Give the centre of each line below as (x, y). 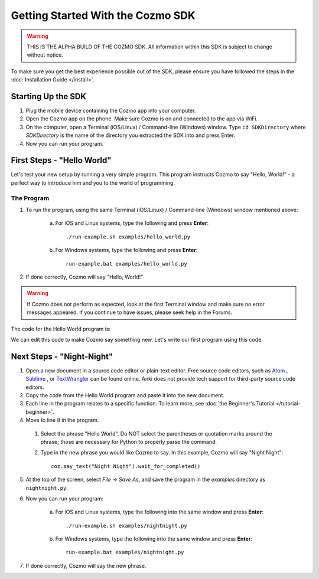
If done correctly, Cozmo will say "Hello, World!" (84, 277)
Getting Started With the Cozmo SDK (103, 15)
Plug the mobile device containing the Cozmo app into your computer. (111, 111)
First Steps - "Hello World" (61, 160)
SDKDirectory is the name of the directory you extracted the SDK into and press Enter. (131, 135)
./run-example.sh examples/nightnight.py (126, 526)
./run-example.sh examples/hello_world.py (128, 237)
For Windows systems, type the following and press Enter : (126, 250)
